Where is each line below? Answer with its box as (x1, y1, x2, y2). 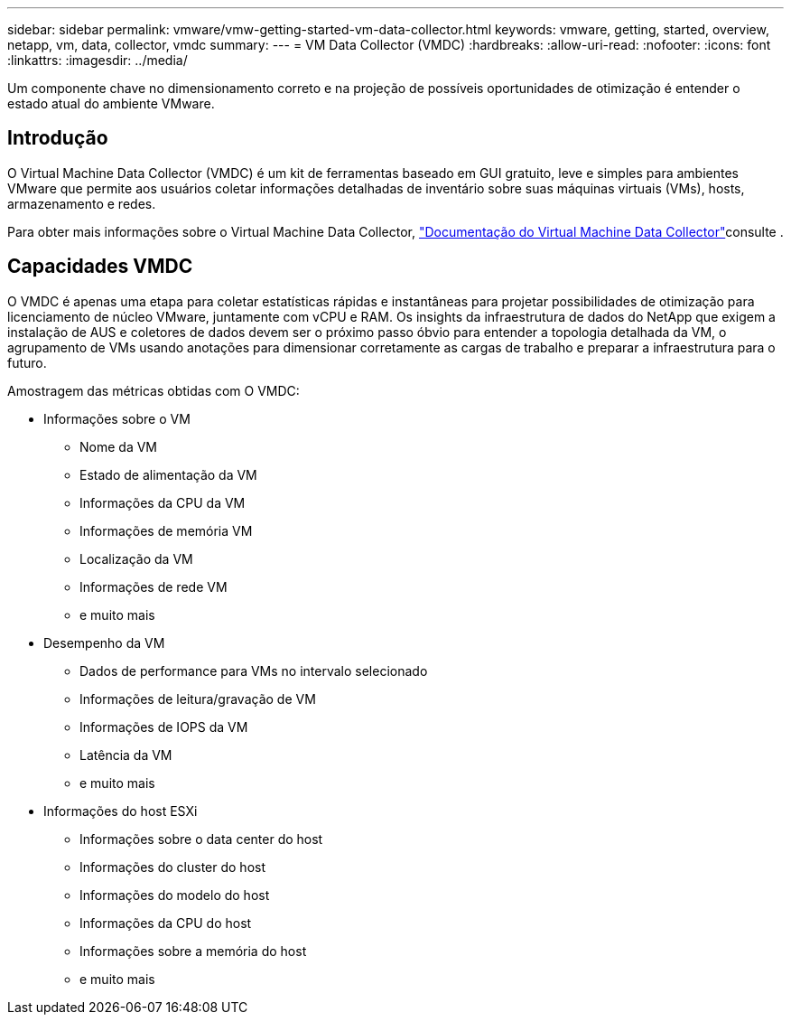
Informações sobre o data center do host (79, 830, 323, 847)
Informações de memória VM (79, 522, 253, 539)
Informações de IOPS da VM (79, 718, 248, 735)
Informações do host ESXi (43, 802, 198, 819)
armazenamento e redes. (7, 195, 156, 211)
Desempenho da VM (43, 634, 165, 651)
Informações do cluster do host (79, 858, 266, 875)
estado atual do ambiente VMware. (7, 96, 215, 111)
